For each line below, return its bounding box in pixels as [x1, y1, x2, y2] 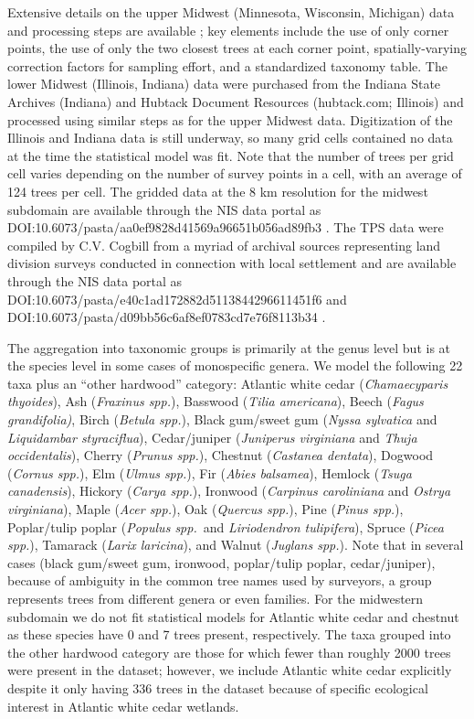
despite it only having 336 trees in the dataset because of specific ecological [7, 678, 428, 697]
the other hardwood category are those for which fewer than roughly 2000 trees [7, 642, 451, 661]
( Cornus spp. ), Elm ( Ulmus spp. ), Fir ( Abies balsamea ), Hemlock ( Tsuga [7, 463, 412, 482]
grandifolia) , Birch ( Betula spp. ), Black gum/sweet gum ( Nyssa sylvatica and [7, 410, 437, 429]
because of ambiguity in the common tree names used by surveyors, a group [7, 571, 432, 590]
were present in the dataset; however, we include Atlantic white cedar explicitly [7, 660, 452, 680]
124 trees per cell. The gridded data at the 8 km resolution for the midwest [7, 181, 428, 200]
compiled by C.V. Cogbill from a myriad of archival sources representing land [7, 235, 441, 254]
